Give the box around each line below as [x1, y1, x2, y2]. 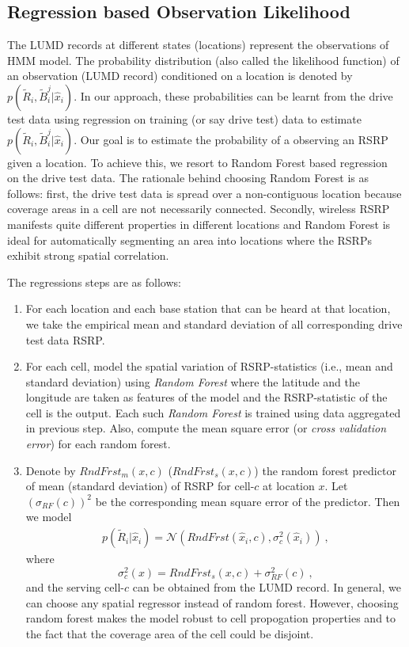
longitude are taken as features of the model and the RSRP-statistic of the [25, 389, 388, 405]
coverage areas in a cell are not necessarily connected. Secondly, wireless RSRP [7, 200, 390, 217]
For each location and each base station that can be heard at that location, [25, 300, 391, 317]
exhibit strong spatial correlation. [7, 247, 169, 264]
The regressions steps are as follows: [7, 273, 181, 290]
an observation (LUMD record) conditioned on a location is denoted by [7, 67, 353, 84]
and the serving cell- [25, 578, 124, 595]
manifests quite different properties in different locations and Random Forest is [7, 215, 391, 232]
